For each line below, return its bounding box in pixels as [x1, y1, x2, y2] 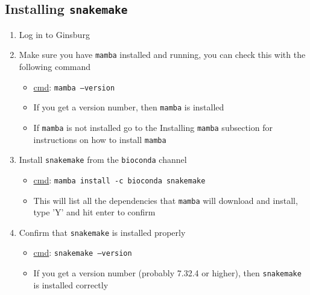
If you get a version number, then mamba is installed [33, 101, 224, 113]
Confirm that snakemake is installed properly [19, 226, 186, 238]
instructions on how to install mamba [33, 133, 166, 145]
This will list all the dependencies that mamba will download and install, [33, 194, 298, 206]
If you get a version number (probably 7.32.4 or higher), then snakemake [33, 267, 302, 279]
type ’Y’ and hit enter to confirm [33, 206, 156, 218]
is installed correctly [33, 278, 109, 291]
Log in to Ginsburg [19, 28, 90, 40]
